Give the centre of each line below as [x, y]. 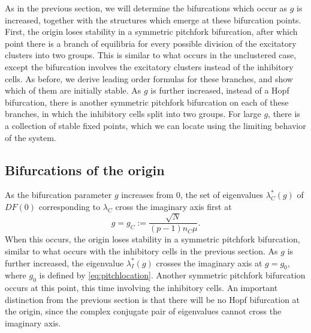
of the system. [31, 137]
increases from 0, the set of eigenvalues [192, 195]
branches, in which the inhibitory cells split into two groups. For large [133, 114]
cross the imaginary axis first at [173, 206]
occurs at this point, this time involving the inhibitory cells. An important [141, 288]
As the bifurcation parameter [58, 195]
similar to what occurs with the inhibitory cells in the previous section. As [141, 250]
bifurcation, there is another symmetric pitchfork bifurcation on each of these [147, 102]
